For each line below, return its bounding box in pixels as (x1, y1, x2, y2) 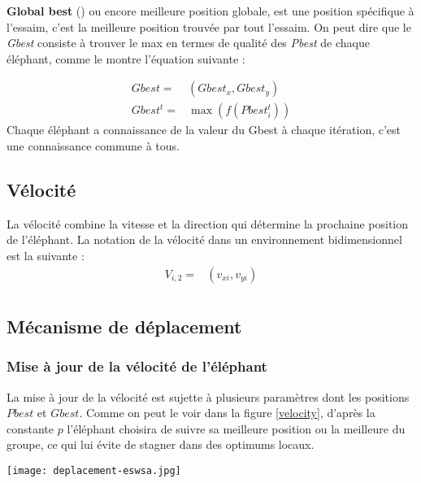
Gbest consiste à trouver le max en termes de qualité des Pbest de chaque (7, 34, 370, 51)
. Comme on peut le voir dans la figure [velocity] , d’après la (79, 404, 375, 421)
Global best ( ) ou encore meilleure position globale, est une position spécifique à (7, 2, 414, 19)
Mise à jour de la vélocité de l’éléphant (7, 356, 267, 376)
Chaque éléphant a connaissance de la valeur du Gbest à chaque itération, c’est (7, 121, 401, 138)
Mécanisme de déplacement (7, 314, 242, 339)
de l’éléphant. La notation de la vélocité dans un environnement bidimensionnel (7, 231, 402, 248)
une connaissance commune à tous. (7, 137, 180, 154)
